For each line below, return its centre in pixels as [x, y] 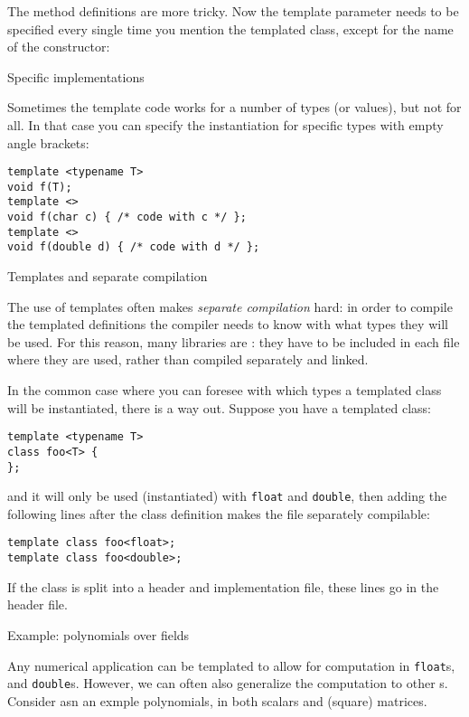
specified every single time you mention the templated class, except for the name [230, 28]
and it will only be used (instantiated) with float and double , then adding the [227, 496]
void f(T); [40, 187]
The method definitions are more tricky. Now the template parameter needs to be [233, 11]
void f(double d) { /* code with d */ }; [134, 247]
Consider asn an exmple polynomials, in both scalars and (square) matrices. [217, 700]
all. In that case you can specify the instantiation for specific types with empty [225, 124]
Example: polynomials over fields [98, 634]
